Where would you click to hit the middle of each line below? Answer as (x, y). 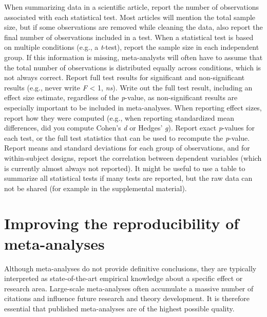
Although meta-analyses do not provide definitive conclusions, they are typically (130, 268)
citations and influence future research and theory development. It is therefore (127, 298)
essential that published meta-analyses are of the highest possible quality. (119, 308)
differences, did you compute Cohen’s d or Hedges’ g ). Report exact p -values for (130, 128)
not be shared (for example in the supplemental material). (96, 188)
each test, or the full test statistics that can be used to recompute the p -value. (127, 137)
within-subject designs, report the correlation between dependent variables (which (133, 157)
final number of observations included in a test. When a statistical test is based (129, 37)
